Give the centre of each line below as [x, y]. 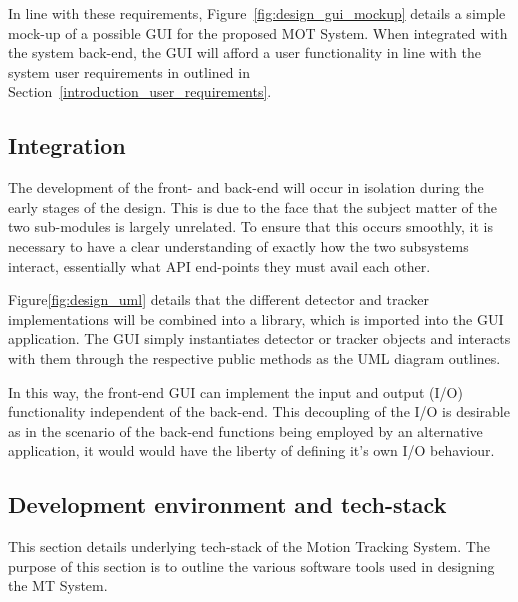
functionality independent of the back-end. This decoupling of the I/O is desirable [259, 411]
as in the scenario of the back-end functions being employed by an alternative [245, 430]
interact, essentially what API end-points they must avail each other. [219, 265]
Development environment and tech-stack [227, 504]
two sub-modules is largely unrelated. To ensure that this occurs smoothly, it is [250, 226]
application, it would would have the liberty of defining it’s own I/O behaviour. [251, 450]
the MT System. [58, 585]
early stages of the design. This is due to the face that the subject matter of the [252, 206]
